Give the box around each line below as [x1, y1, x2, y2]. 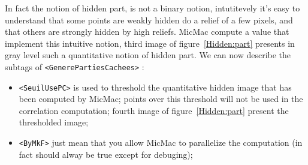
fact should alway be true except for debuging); [19, 148, 193, 160]
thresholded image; [19, 116, 89, 128]
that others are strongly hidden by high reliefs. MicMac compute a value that [5, 25, 289, 38]
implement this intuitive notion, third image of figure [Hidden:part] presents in [5, 37, 295, 49]
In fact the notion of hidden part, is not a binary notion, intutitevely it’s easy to [5, 2, 300, 14]
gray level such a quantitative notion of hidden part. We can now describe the [5, 49, 291, 61]
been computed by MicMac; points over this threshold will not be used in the [19, 92, 303, 105]
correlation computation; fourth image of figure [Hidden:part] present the [19, 104, 289, 116]
